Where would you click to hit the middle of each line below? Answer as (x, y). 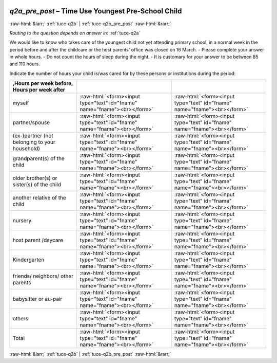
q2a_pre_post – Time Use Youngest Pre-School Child (96, 11)
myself (21, 103)
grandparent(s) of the (39, 158)
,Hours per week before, (43, 83)
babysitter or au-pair (37, 299)
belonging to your (34, 142)
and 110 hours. (25, 64)
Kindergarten (28, 260)
